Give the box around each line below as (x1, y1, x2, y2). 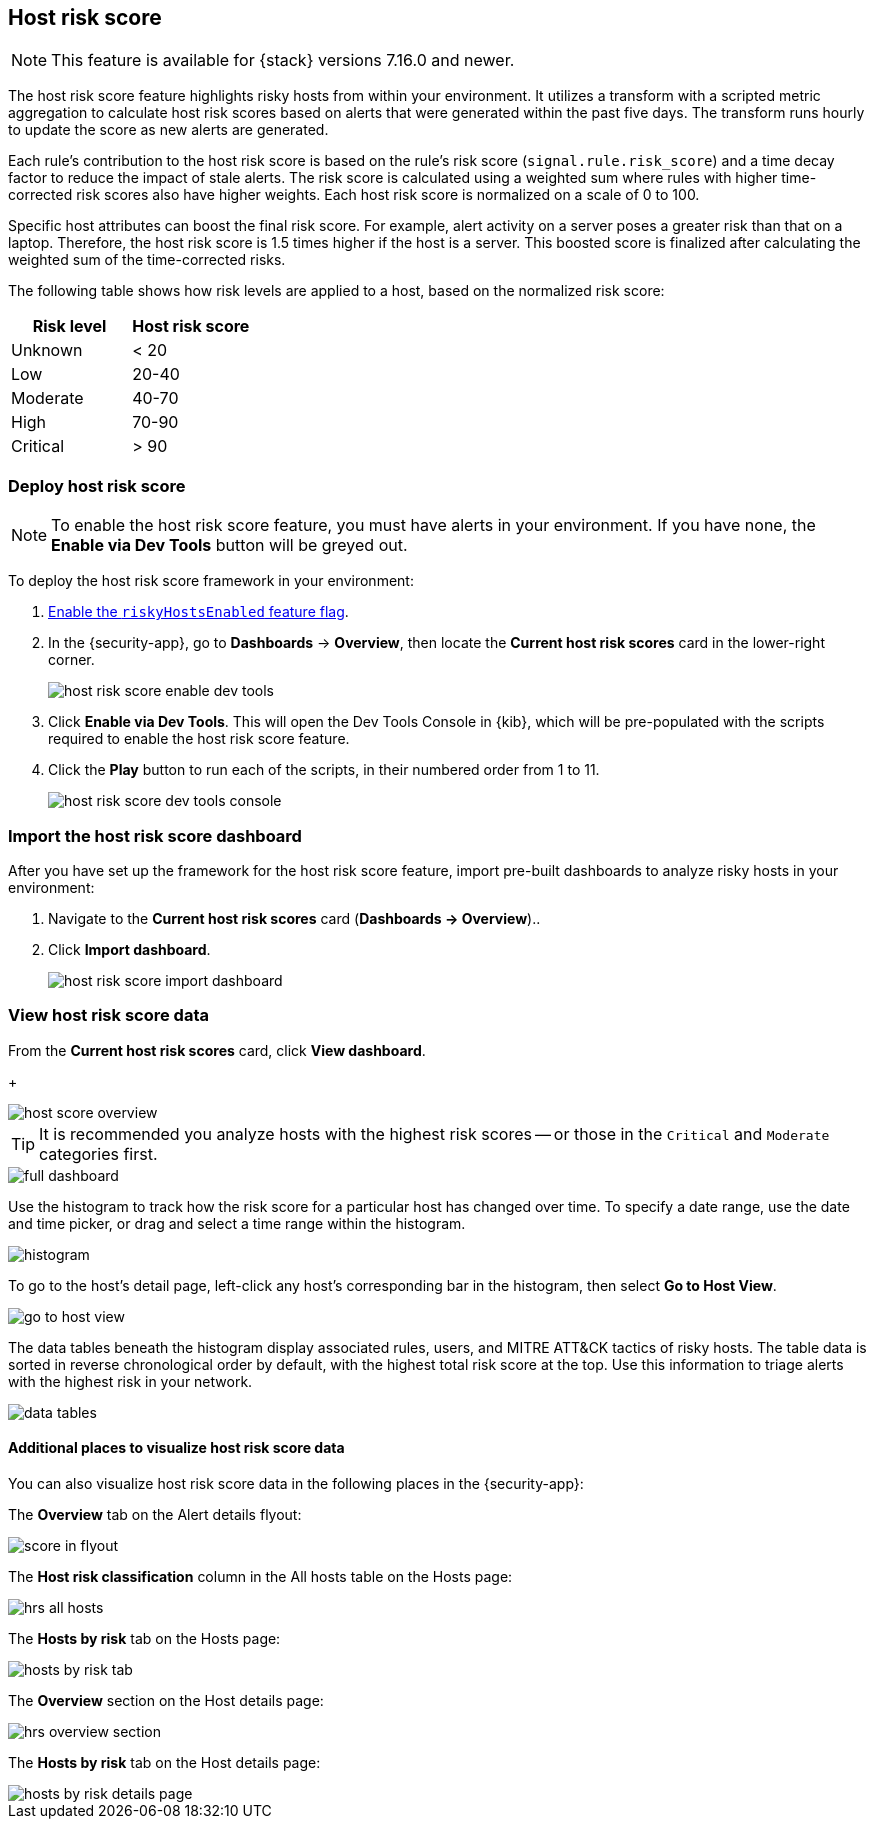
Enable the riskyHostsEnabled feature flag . (48, 603, 349, 621)
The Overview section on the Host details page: (8, 1691, 324, 1709)
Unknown (11, 340, 83, 361)
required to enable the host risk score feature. (48, 730, 350, 748)
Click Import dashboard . (48, 940, 211, 958)
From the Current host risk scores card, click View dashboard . (8, 1041, 426, 1059)
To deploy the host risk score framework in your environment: (8, 572, 414, 590)
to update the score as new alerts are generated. (8, 121, 329, 139)
